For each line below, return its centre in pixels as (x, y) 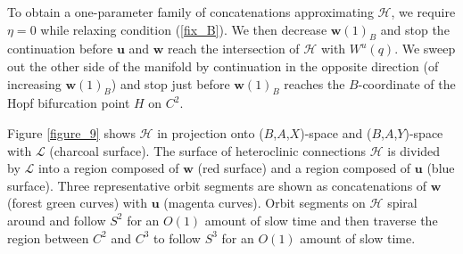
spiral (402, 203)
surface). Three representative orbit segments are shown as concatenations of (217, 185)
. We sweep (425, 49)
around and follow (57, 220)
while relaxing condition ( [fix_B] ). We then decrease (184, 29)
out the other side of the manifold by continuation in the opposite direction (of (223, 66)
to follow (177, 238)
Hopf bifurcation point (69, 103)
